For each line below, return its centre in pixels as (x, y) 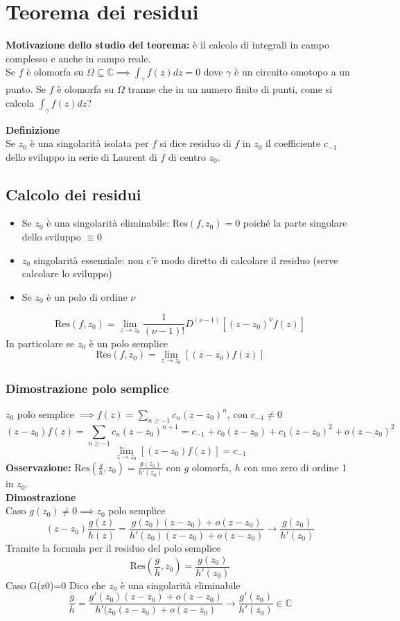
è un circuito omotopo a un (292, 72)
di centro (187, 156)
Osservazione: (38, 467)
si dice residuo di (195, 143)
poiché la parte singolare (295, 223)
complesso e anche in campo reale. (78, 58)
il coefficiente (293, 143)
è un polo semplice (129, 343)
